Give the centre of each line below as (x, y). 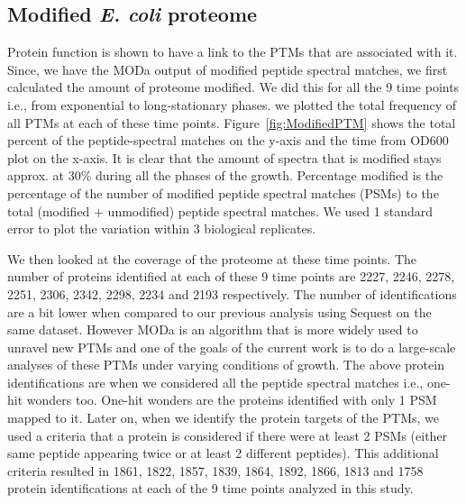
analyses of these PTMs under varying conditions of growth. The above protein (226, 365)
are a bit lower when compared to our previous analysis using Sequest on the (219, 311)
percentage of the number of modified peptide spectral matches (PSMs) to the (223, 192)
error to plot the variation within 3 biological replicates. (162, 229)
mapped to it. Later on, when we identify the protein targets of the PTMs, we (223, 418)
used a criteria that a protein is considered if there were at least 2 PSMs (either (228, 435)
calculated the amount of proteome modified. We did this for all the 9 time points (233, 87)
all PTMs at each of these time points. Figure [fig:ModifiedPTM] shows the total (232, 122)
